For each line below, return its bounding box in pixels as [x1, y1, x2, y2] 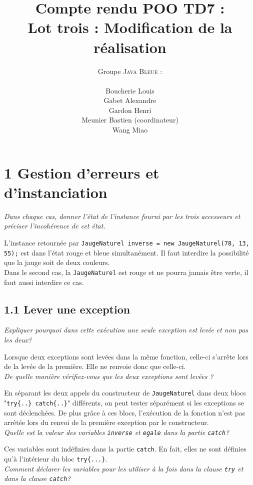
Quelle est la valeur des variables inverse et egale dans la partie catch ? [4, 426, 229, 437]
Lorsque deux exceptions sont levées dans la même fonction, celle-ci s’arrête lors [4, 351, 248, 361]
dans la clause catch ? [4, 473, 71, 483]
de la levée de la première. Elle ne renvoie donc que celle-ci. [4, 361, 186, 371]
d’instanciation [4, 181, 107, 202]
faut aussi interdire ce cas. [4, 276, 84, 287]
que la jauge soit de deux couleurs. [4, 257, 110, 267]
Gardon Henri [108, 104, 151, 115]
